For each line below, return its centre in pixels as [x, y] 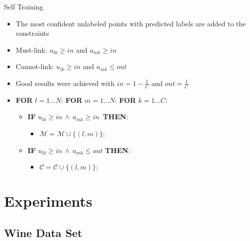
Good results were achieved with [65, 83]
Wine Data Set [43, 232]
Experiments [48, 201]
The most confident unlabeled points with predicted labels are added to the [131, 23]
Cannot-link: [35, 66]
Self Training [24, 6]
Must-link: [31, 49]
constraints [32, 33]
